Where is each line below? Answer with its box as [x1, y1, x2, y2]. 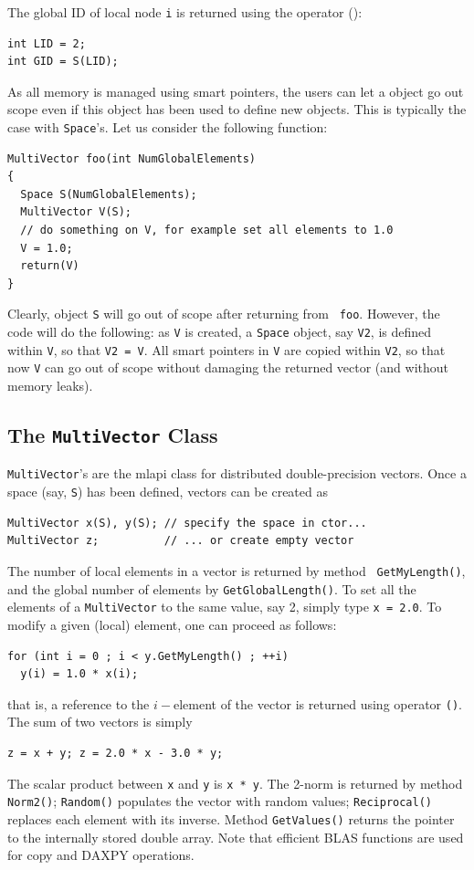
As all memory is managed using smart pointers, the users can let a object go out [7, 81, 464, 100]
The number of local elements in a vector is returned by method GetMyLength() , [7, 561, 466, 580]
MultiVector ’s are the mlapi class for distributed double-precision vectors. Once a [7, 464, 467, 483]
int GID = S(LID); [7, 55, 119, 68]
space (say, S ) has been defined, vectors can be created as [7, 482, 328, 501]
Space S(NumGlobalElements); [20, 187, 197, 201]
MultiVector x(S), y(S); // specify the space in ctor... [7, 516, 367, 529]
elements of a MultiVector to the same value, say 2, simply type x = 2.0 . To [7, 597, 442, 616]
